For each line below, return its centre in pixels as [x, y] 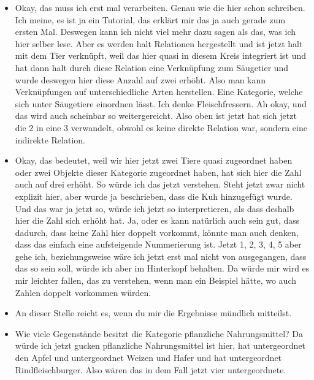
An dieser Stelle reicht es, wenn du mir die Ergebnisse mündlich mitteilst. [153, 313]
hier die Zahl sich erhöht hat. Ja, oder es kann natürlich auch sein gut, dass [157, 220]
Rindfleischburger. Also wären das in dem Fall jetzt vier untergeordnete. [151, 369]
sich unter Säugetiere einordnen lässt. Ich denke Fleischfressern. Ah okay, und [161, 103]
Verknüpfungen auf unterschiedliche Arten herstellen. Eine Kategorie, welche [159, 92]
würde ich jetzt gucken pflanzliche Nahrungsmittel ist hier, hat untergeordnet [160, 345]
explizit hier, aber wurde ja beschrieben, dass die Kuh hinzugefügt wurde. [154, 196]
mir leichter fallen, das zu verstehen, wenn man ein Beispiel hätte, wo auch [156, 280]
